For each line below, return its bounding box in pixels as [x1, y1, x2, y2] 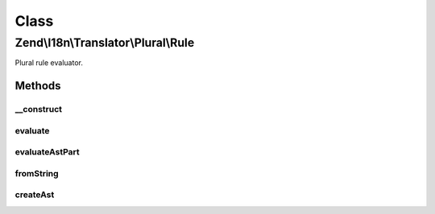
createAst [14, 189, 55, 200]
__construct [14, 104, 63, 115]
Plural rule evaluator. [14, 58, 84, 68]
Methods [14, 79, 61, 93]
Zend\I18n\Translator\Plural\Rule [14, 35, 195, 50]
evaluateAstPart [14, 146, 80, 158]
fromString [14, 167, 60, 179]
